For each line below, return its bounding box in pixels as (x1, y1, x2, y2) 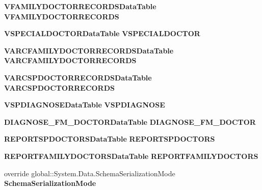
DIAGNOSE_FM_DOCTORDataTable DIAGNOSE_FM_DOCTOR (4, 116, 256, 127)
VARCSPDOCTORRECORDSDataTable (4, 72, 152, 83)
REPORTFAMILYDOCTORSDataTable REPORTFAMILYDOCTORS (4, 150, 258, 161)
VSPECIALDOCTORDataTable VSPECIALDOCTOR (4, 28, 200, 39)
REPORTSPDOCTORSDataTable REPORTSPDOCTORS (4, 133, 215, 144)
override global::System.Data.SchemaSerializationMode (4, 168, 175, 178)
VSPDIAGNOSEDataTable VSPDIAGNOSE (4, 99, 165, 110)
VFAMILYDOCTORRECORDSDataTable (4, 1, 156, 11)
